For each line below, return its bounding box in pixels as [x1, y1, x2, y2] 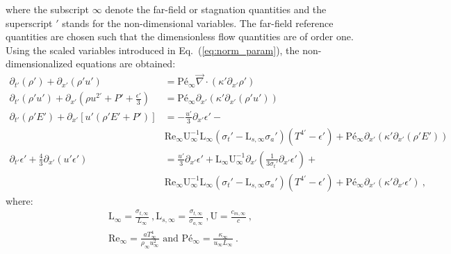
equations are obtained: [76, 56, 176, 71]
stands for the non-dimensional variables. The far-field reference [62, 15, 334, 30]
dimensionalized [6, 56, 73, 71]
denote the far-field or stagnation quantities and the [105, 2, 327, 16]
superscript [6, 15, 53, 30]
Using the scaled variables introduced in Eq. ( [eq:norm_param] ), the [6, 42, 300, 57]
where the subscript [6, 2, 90, 16]
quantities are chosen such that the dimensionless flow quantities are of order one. [6, 29, 354, 44]
